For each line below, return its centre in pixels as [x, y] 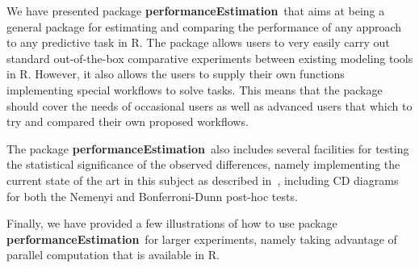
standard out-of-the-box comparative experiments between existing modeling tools [210, 58]
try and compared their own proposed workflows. [128, 121]
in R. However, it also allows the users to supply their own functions [176, 74]
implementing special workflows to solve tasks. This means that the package [195, 89]
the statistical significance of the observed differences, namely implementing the [203, 164]
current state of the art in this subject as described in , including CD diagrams [203, 180]
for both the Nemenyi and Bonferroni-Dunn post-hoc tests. [152, 196]
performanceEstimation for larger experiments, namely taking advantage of [202, 239]
